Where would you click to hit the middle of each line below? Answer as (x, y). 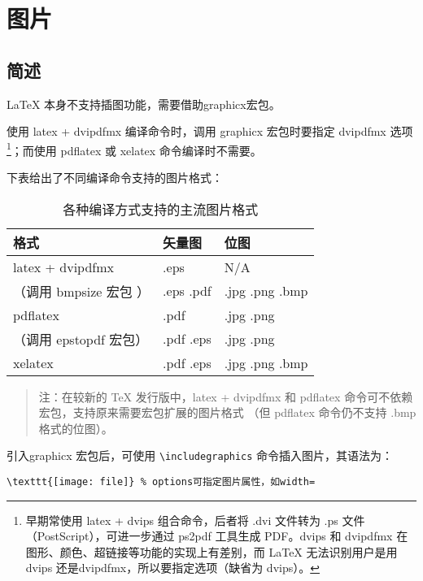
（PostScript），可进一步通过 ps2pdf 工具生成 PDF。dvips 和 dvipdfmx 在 (217, 536)
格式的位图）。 (76, 428)
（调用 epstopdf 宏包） (81, 339)
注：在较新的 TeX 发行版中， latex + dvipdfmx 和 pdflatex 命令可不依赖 (226, 396)
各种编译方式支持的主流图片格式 (161, 209)
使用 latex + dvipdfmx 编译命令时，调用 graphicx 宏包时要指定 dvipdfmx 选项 (210, 131)
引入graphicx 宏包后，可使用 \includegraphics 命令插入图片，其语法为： (200, 455)
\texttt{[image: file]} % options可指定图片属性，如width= (161, 482)
